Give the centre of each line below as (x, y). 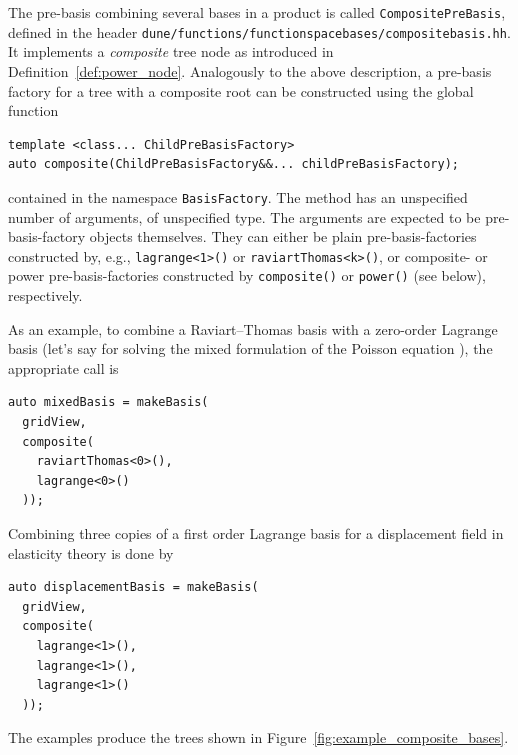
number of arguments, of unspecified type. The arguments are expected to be (244, 216)
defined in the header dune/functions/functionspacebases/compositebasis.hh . (259, 31)
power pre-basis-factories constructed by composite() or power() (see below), (247, 275)
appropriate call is (63, 367)
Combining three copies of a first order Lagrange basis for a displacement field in (256, 532)
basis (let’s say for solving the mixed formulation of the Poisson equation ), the (250, 348)
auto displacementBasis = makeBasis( (133, 587)
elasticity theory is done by (91, 552)
